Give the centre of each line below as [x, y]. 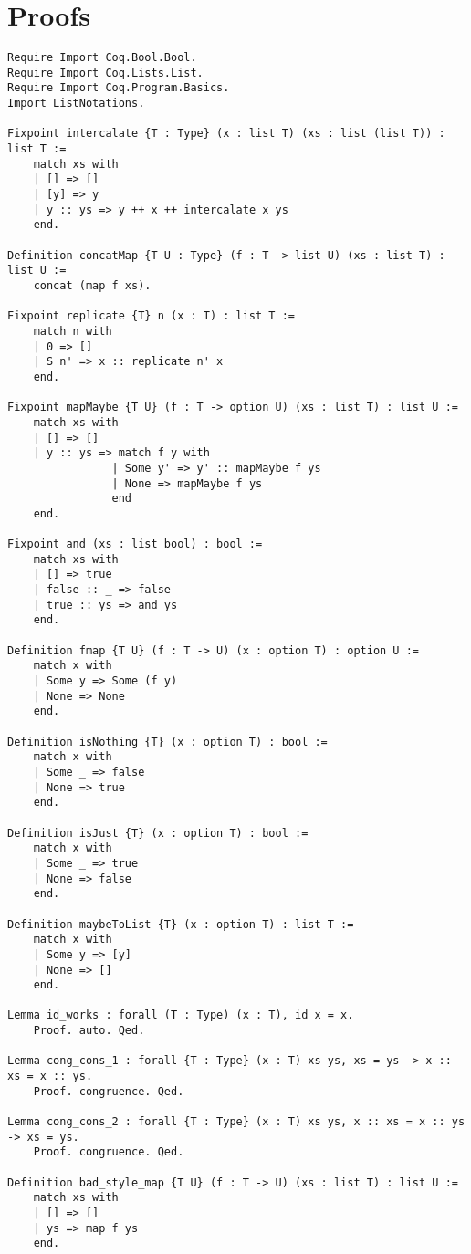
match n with [73, 331]
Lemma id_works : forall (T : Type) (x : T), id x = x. [181, 1015]
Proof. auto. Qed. [89, 1031]
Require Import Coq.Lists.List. [105, 73]
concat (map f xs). [92, 285]
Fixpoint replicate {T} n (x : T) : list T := [151, 316]
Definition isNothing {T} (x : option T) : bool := [167, 742]
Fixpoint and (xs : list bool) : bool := [135, 544]
